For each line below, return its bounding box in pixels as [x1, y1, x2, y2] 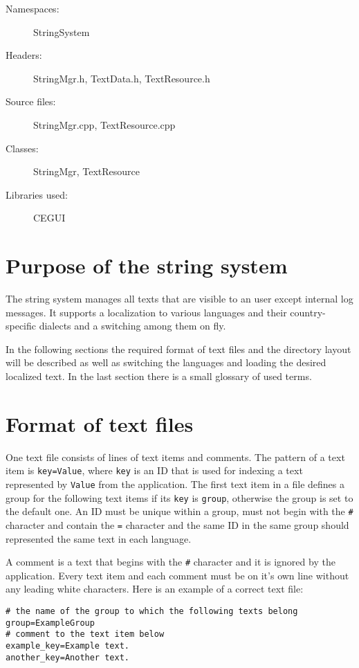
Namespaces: [6, 1, 59, 15]
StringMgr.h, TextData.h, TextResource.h [33, 71, 210, 85]
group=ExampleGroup [6, 617, 95, 628]
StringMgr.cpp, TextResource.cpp [33, 117, 176, 132]
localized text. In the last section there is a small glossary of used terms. [6, 369, 312, 383]
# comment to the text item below [6, 629, 165, 640]
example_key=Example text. [6, 641, 129, 651]
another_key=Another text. [6, 652, 129, 662]
